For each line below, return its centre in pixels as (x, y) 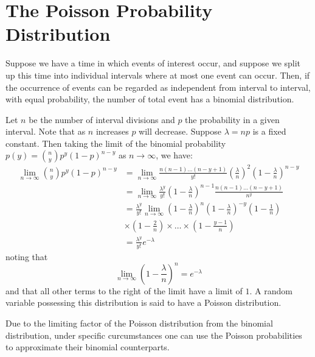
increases (112, 131)
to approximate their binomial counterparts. (88, 347)
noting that (27, 256)
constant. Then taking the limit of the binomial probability (116, 143)
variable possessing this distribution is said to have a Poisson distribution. (144, 302)
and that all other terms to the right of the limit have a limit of (124, 290)
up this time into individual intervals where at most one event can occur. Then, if (158, 75)
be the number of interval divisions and (102, 119)
